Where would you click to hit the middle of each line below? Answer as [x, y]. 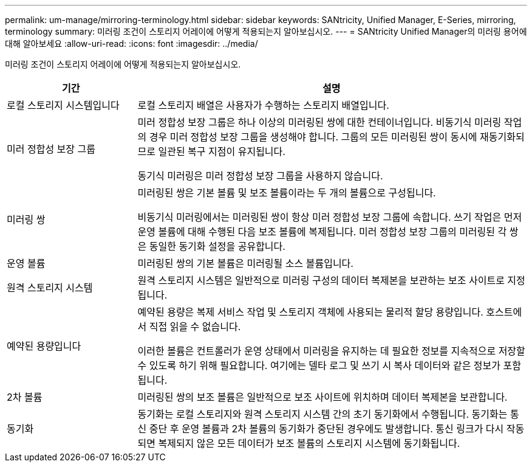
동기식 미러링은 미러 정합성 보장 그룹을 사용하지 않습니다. [260, 176]
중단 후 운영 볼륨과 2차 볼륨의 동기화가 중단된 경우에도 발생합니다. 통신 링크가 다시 [326, 429]
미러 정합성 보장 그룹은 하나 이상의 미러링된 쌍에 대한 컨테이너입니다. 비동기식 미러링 [319, 122]
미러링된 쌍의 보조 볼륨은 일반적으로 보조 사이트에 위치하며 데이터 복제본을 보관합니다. [322, 397]
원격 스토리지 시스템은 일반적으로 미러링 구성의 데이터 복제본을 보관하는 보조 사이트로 [321, 280]
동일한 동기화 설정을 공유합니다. [217, 246]
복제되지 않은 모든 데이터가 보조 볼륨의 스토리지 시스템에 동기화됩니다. [309, 443]
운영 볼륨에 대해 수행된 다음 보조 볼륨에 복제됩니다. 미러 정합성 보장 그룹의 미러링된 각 [322, 232]
